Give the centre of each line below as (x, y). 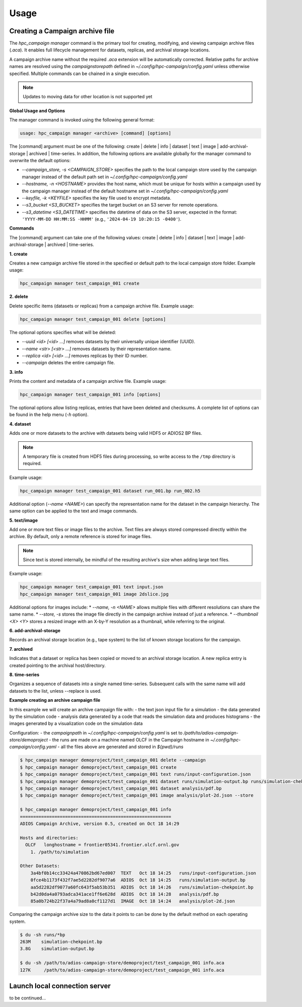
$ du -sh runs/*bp (43, 935)
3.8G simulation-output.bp (57, 949)
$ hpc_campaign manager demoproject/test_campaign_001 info (96, 810)
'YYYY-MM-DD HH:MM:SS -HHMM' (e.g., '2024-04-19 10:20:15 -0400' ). (101, 219)
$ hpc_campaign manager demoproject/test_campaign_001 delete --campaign (113, 760)
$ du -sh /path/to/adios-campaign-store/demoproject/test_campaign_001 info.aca (122, 963)
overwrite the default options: (40, 160)
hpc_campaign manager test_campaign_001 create (80, 284)
